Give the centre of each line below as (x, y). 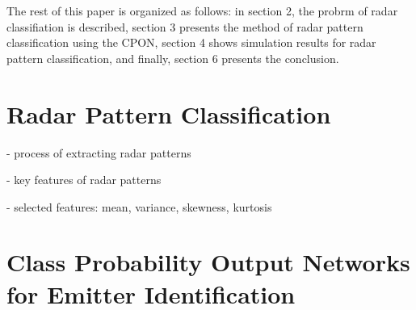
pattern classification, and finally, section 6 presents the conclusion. (173, 58)
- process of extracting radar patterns (99, 152)
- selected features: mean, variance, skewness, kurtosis (139, 206)
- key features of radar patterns (84, 180)
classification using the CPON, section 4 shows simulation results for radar (191, 42)
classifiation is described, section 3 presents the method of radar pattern (185, 26)
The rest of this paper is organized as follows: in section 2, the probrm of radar (202, 10)
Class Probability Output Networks (208, 262)
